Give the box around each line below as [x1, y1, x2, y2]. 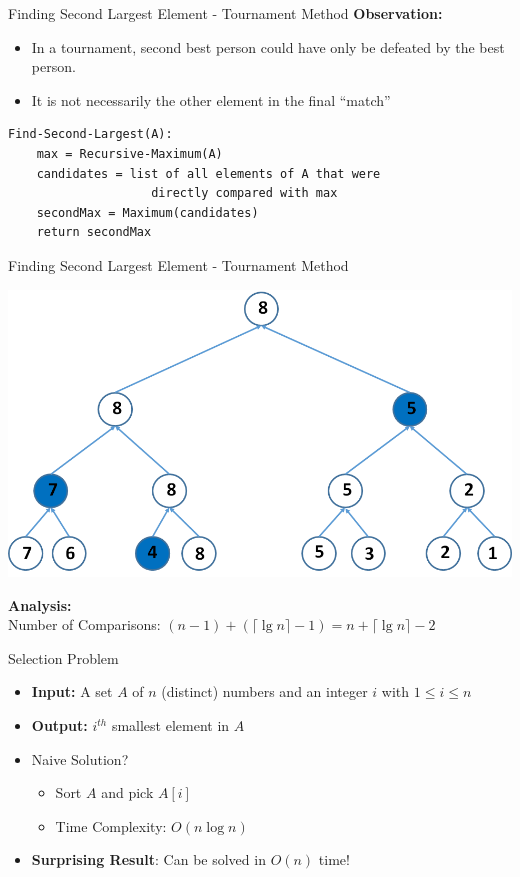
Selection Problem [8, 647, 119, 668]
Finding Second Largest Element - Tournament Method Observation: [8, 3, 443, 23]
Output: [31, 715, 88, 736]
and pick [101, 782, 154, 803]
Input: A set [31, 681, 113, 702]
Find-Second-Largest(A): [8, 127, 173, 142]
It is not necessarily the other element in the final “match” [31, 89, 391, 110]
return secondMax [36, 225, 152, 240]
